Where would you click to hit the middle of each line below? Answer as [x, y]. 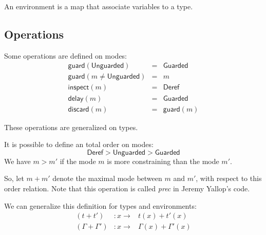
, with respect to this [229, 178]
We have [17, 161]
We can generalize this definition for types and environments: [100, 205]
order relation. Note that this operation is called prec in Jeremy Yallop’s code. [127, 188]
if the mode [78, 161]
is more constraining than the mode [163, 161]
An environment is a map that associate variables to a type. [99, 6]
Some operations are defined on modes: [66, 55]
